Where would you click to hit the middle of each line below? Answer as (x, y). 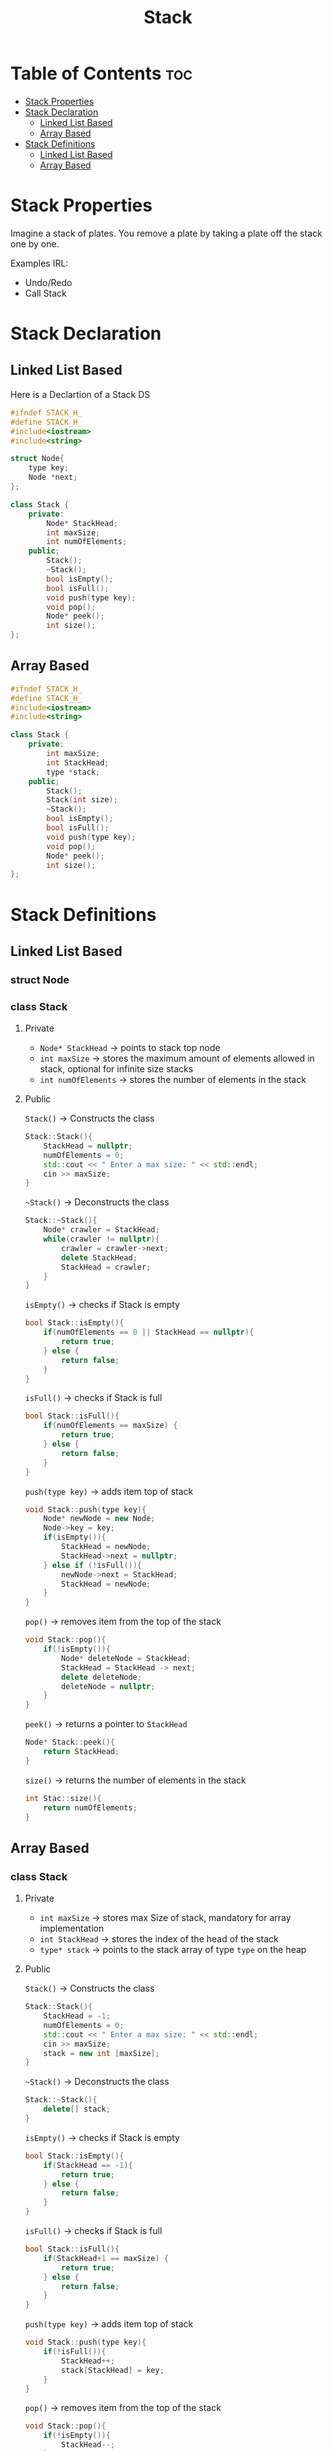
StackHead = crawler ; (106, 1267)
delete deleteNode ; (101, 1677)
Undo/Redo (48, 282)
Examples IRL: (39, 263)
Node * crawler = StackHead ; (101, 1230)
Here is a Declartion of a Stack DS (80, 394)
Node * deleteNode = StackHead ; (126, 1658)
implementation (72, 1928)
